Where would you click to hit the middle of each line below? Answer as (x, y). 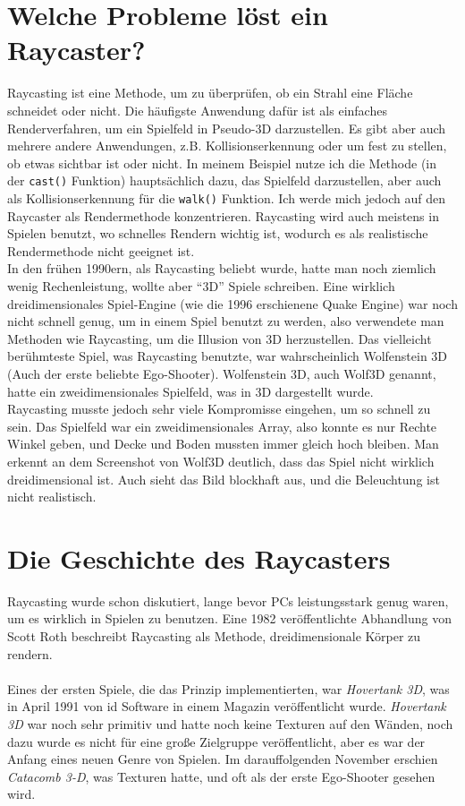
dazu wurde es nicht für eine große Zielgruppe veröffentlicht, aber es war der (216, 741)
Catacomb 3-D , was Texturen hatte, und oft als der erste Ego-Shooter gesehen (221, 776)
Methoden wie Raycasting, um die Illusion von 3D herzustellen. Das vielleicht (220, 338)
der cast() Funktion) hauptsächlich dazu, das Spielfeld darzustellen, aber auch (224, 180)
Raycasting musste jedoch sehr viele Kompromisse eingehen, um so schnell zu (219, 409)
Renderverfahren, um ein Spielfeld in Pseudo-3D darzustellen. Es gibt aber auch (227, 128)
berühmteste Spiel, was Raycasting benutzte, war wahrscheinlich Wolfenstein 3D (228, 356)
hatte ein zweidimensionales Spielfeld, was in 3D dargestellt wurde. (190, 391)
